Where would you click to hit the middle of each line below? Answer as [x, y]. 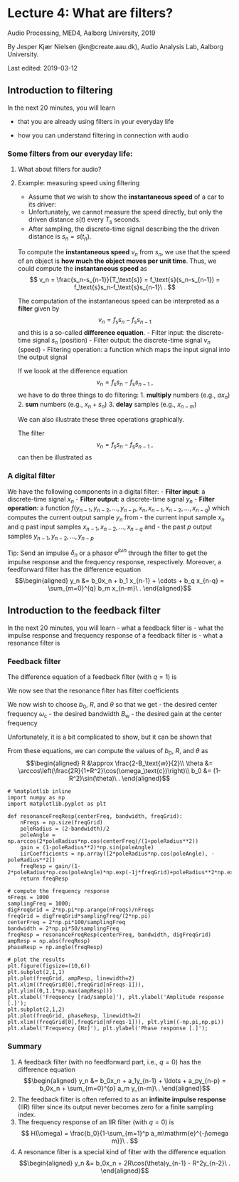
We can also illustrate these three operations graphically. [101, 420]
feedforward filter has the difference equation [74, 569]
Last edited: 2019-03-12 [43, 68]
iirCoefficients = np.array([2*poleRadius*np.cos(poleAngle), [114, 854]
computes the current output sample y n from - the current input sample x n [116, 518]
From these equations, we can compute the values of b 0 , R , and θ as [108, 751]
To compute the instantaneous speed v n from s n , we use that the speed [124, 253]
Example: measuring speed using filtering [79, 183]
